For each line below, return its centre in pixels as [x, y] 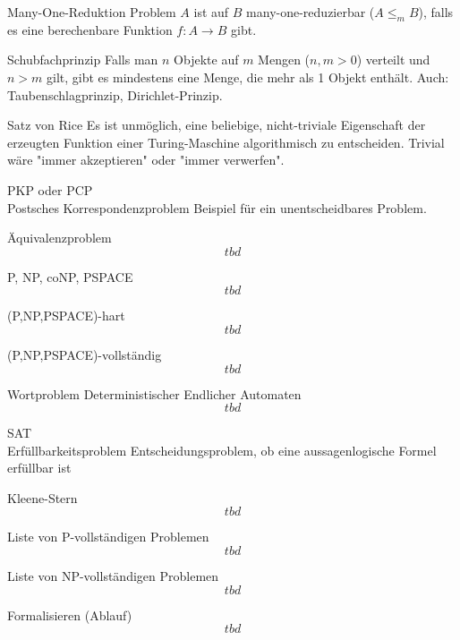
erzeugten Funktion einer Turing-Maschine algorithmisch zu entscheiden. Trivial [226, 142]
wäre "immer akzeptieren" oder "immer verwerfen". [146, 160]
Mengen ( [284, 60]
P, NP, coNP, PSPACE [70, 276]
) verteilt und [393, 60]
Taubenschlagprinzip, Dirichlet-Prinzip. [115, 94]
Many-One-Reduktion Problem [92, 12]
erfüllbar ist [39, 468]
